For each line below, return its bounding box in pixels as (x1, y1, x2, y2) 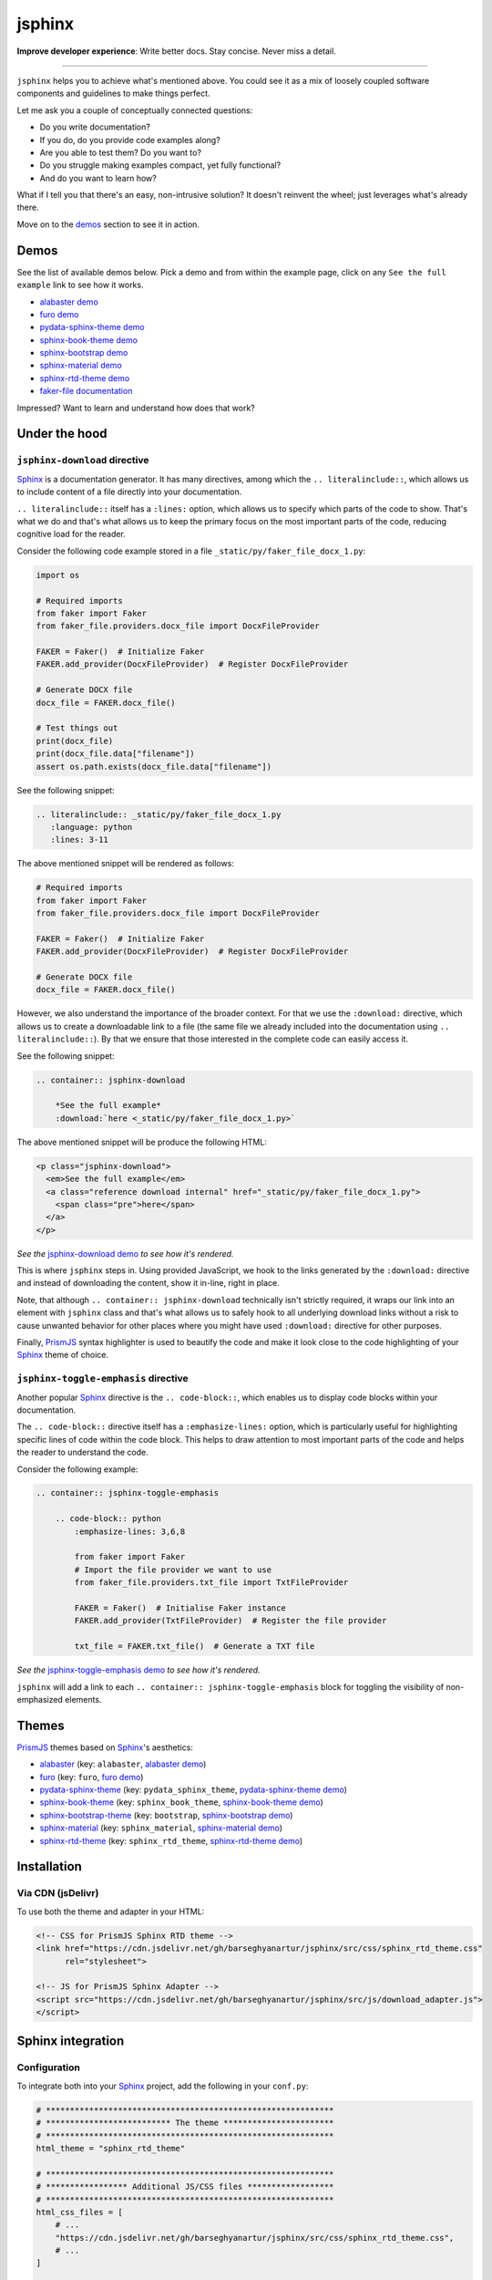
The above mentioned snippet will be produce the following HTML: (16, 1136, 268, 1147)
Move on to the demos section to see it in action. (16, 219, 200, 230)
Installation (16, 1859, 82, 1874)
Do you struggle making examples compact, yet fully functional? (39, 160, 282, 171)
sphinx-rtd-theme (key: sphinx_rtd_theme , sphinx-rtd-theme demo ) (39, 1835, 303, 1846)
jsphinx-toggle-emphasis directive (16, 1373, 189, 1385)
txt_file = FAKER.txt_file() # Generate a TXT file (74, 1642, 315, 1652)
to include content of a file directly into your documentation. (16, 486, 242, 497)
